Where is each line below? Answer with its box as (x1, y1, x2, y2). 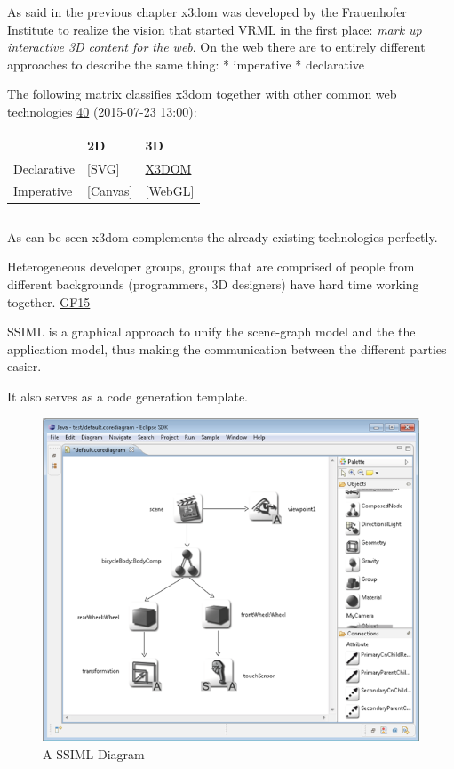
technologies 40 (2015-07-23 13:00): (7, 101, 197, 120)
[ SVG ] (87, 158, 120, 177)
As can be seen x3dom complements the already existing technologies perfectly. (7, 227, 438, 246)
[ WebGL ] (145, 181, 195, 199)
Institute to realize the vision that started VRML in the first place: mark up (7, 20, 422, 38)
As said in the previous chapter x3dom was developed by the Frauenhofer (7, 3, 407, 20)
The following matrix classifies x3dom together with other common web (7, 85, 397, 103)
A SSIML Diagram (43, 744, 145, 763)
